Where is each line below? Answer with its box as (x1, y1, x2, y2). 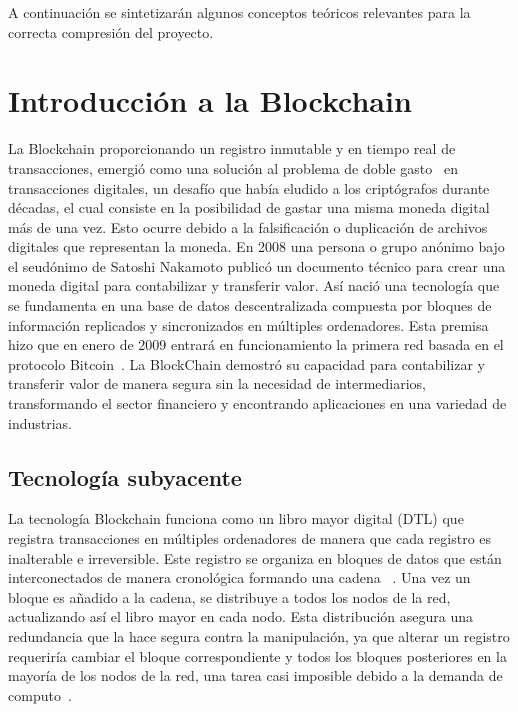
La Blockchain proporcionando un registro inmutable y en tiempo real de (8, 138, 456, 159)
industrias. (8, 412, 72, 433)
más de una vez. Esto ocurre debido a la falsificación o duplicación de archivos (8, 216, 488, 237)
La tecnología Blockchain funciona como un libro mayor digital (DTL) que (8, 508, 464, 529)
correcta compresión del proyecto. (8, 21, 214, 42)
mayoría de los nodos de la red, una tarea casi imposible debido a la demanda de (8, 665, 503, 686)
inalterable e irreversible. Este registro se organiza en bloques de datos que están (8, 547, 502, 568)
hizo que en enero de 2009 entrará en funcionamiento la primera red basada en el (8, 334, 504, 355)
